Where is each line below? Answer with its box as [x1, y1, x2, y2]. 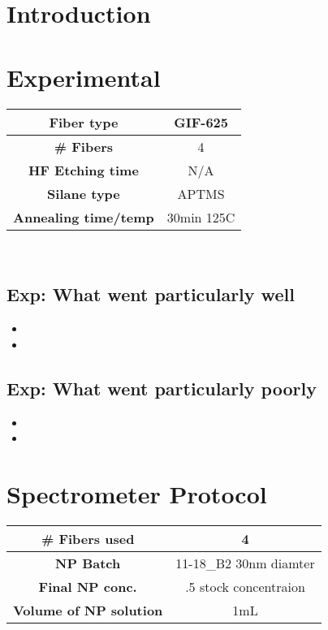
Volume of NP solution [13, 601, 163, 619]
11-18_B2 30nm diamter [175, 554, 315, 572]
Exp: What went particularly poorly [6, 375, 317, 400]
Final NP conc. [38, 577, 137, 596]
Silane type [47, 183, 120, 203]
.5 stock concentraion [185, 577, 305, 596]
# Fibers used [41, 529, 135, 548]
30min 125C [166, 207, 235, 227]
